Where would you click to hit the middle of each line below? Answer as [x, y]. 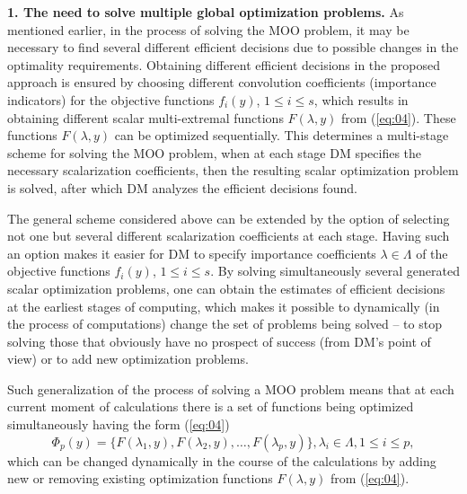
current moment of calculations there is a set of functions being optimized [211, 406]
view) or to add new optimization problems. [128, 359]
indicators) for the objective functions [111, 99]
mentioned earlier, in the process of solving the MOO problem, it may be [208, 29]
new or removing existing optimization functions [140, 478]
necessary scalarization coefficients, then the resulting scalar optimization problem [233, 170]
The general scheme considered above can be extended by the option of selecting [229, 218]
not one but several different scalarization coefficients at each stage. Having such [229, 236]
